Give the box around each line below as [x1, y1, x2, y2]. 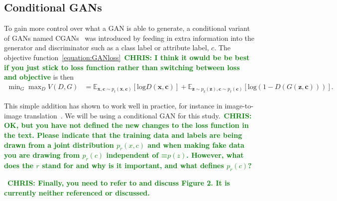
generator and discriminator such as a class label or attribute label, [4, 42, 209, 53]
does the [4, 160, 34, 171]
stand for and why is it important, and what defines [42, 160, 224, 171]
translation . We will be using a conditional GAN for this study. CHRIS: [24, 110, 252, 120]
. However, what [186, 150, 244, 160]
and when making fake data [147, 139, 244, 150]
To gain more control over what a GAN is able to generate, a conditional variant [4, 23, 250, 33]
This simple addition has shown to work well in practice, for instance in [4, 100, 223, 111]
